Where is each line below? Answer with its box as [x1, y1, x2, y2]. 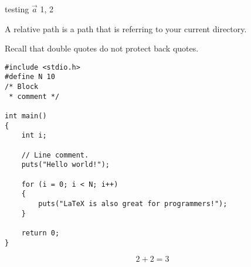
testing [5, 3, 29, 15]
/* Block [5, 83, 39, 91]
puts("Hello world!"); [21, 160, 110, 169]
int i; [21, 131, 47, 140]
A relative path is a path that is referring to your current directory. [5, 22, 247, 35]
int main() [5, 112, 47, 121]
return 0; [21, 228, 60, 237]
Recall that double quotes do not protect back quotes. [5, 42, 199, 54]
